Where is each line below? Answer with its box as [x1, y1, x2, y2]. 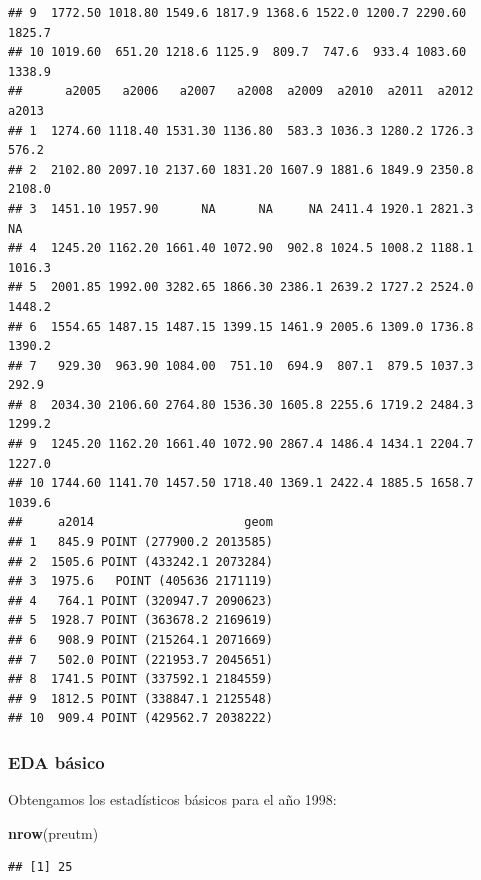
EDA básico [8, 749, 105, 774]
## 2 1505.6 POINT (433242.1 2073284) [8, 554, 273, 569]
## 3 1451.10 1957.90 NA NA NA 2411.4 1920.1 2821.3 [8, 201, 474, 216]
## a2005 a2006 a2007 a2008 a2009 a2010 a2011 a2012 [8, 84, 474, 99]
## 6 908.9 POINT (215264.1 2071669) [8, 633, 273, 647]
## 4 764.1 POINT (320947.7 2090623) [8, 593, 273, 608]
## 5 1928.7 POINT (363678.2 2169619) [8, 613, 273, 628]
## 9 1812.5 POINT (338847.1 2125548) [8, 691, 273, 706]
